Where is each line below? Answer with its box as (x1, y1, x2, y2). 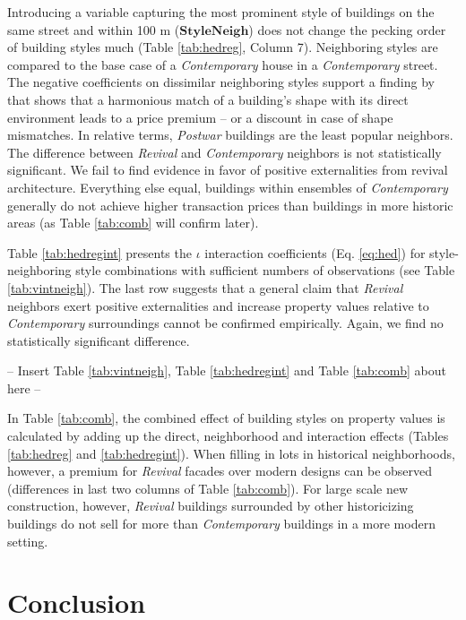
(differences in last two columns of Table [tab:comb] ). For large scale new (7, 478, 409, 497)
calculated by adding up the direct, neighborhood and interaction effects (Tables (7, 426, 449, 445)
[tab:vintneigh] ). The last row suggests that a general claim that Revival (7, 278, 403, 297)
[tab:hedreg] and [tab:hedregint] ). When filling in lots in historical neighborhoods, (7, 443, 455, 462)
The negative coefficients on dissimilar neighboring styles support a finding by (7, 73, 435, 91)
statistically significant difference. (7, 331, 190, 349)
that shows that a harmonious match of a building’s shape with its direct (7, 90, 409, 108)
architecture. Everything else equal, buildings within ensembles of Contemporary (7, 177, 448, 196)
